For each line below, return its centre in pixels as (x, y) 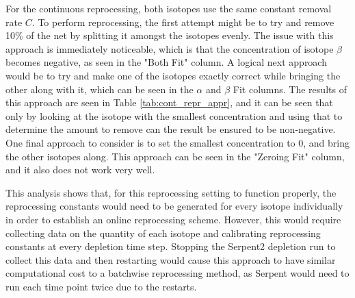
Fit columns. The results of (290, 89)
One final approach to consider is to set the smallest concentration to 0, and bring (177, 142)
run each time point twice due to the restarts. (101, 286)
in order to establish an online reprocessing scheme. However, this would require (173, 219)
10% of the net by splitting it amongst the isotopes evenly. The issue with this (170, 35)
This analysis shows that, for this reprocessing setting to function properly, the (171, 192)
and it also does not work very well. (80, 170)
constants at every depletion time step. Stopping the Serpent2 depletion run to (171, 246)
